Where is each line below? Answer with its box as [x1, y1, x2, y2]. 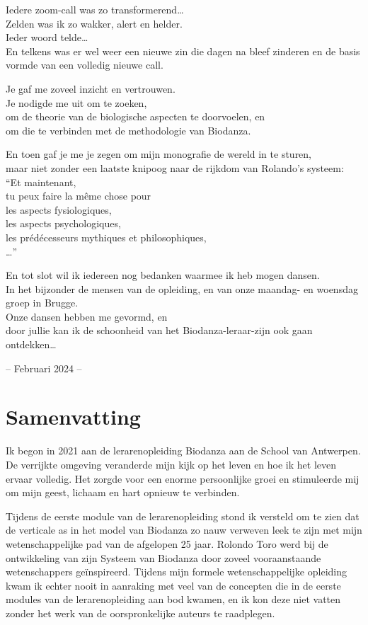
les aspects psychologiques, [6, 216, 121, 231]
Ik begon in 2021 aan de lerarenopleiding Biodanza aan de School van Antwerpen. [6, 443, 361, 458]
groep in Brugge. [6, 295, 79, 310]
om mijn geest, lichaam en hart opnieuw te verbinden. [6, 485, 240, 500]
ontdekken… [6, 337, 57, 352]
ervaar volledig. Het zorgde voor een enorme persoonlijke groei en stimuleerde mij [6, 471, 360, 486]
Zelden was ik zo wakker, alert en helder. [6, 16, 183, 30]
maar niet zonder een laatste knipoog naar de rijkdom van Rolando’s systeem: [6, 160, 344, 175]
